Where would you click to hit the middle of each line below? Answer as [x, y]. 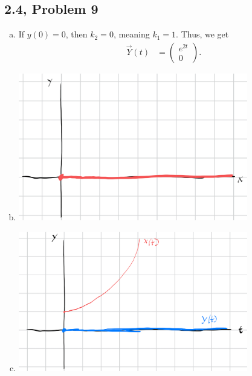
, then [76, 34]
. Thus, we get [202, 34]
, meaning [131, 34]
